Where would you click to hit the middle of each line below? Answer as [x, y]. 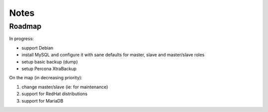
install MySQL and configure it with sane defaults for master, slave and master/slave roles [113, 55]
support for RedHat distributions [55, 94]
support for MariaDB [43, 101]
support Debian [37, 48]
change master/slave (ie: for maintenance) [65, 87]
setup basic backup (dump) [50, 61]
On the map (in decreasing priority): [46, 78]
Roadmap [25, 26]
